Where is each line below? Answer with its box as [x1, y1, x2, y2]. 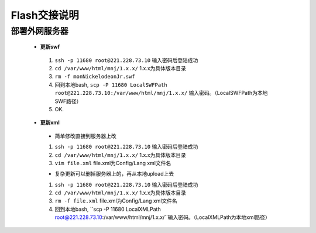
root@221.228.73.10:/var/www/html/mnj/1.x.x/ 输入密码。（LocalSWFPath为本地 [54, 90, 268, 97]
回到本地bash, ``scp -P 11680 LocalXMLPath [54, 205, 161, 213]
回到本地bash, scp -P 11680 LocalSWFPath [54, 81, 167, 88]
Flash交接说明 [11, 9, 79, 22]
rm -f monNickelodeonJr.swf [54, 73, 136, 80]
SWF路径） [54, 97, 82, 105]
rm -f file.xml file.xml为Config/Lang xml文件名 [54, 197, 178, 204]
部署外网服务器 [11, 26, 68, 36]
